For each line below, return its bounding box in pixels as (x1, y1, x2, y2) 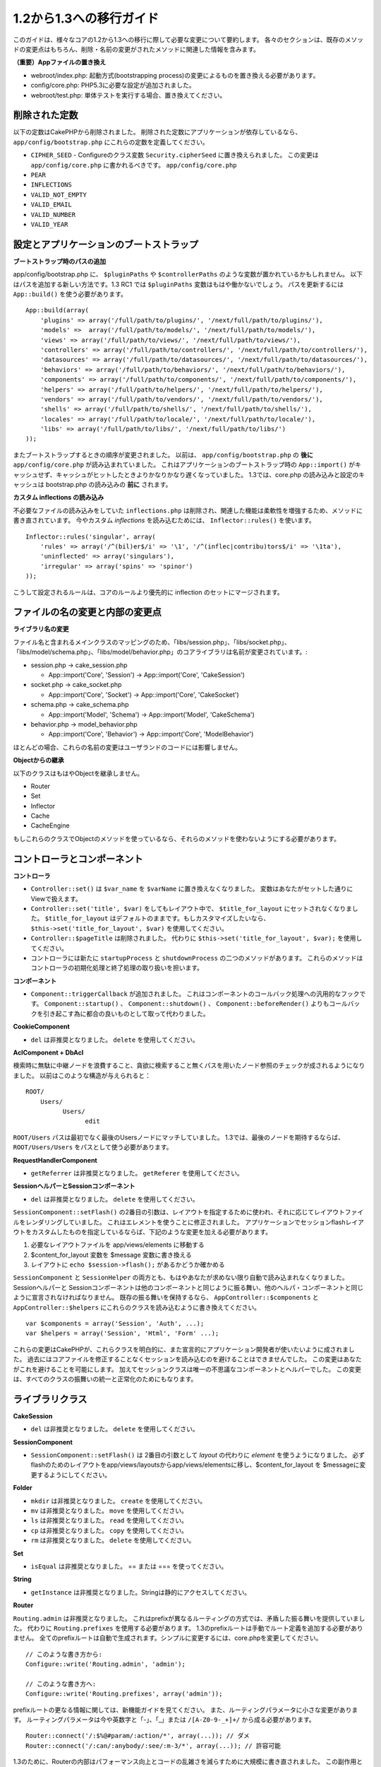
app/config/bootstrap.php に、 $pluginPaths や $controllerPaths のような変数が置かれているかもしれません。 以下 (13, 270, 363, 278)
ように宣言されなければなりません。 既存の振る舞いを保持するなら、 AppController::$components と (13, 1293, 319, 1302)
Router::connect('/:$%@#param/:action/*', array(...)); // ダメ (25, 1732, 250, 1740)
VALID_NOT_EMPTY (30, 191, 87, 199)
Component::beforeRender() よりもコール (215, 999, 349, 1008)
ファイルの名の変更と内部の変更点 (13, 606, 162, 618)
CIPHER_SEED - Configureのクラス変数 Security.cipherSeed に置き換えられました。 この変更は (30, 151, 319, 159)
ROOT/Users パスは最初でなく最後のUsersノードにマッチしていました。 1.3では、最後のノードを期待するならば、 (13, 1133, 345, 1141)
